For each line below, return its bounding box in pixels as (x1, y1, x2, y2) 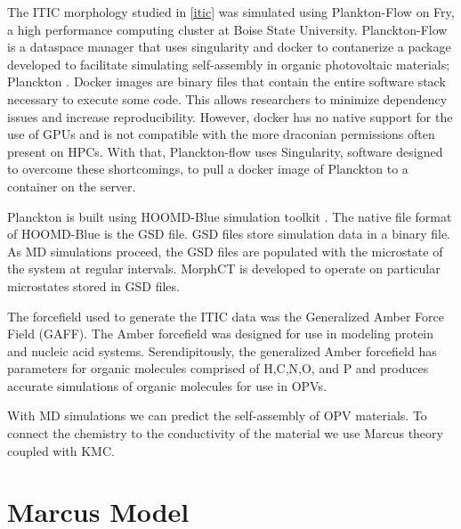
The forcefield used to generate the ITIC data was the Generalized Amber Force (7, 306, 444, 325)
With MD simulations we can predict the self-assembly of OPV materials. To (7, 406, 427, 425)
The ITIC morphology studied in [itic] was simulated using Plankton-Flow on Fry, (7, 3, 455, 20)
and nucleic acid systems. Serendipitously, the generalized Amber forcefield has (7, 341, 437, 360)
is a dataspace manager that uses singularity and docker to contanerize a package (7, 37, 451, 56)
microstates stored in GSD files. (7, 276, 180, 295)
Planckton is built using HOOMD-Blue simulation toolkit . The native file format (7, 207, 452, 225)
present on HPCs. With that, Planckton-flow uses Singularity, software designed (7, 142, 443, 160)
